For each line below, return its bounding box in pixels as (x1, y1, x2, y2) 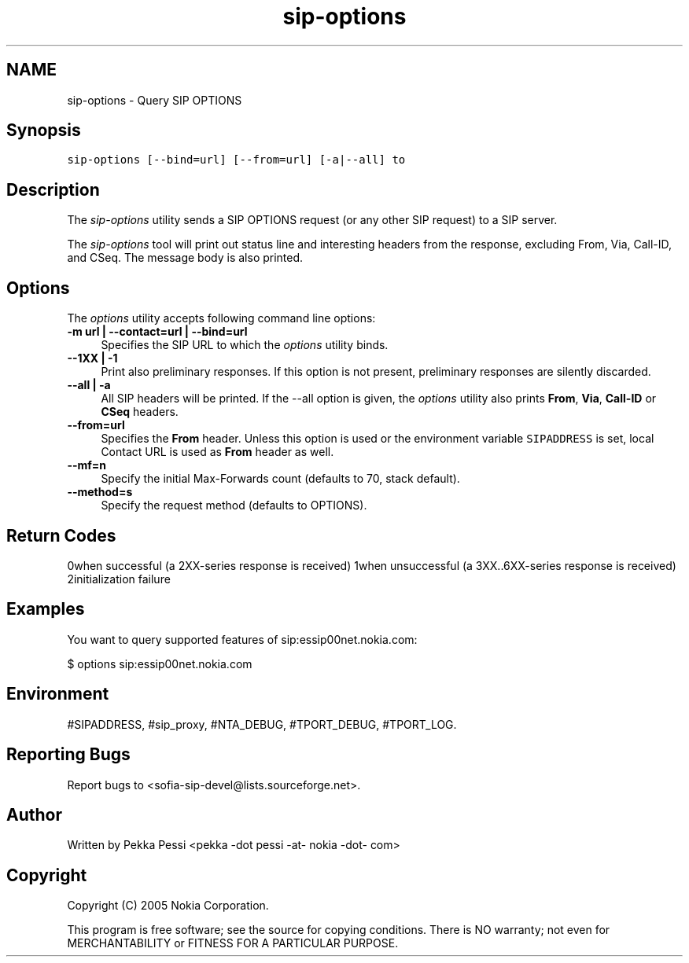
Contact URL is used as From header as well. (101, 445, 334, 459)
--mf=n (67, 458, 107, 472)
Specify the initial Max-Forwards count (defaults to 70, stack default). (101, 472, 460, 486)
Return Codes (6, 525, 116, 546)
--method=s (67, 485, 133, 499)
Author (6, 804, 62, 825)
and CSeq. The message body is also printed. (67, 251, 304, 265)
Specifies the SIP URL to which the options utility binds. (101, 338, 389, 352)
